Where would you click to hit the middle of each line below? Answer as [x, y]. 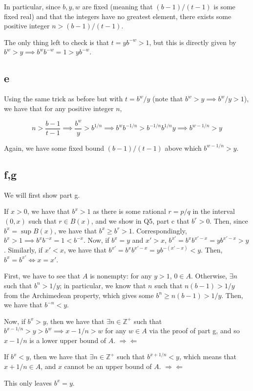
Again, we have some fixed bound [54, 148]
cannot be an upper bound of [108, 366]
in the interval [214, 211]
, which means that [208, 356]
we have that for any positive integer [59, 108]
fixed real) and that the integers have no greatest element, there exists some [118, 16]
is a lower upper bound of [68, 340]
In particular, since [32, 6]
